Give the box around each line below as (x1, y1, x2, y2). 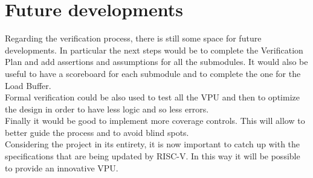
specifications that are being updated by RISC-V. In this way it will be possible (5, 150, 300, 162)
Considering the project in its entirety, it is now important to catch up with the (5, 138, 300, 150)
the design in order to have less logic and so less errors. (5, 102, 209, 115)
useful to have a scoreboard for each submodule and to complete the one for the (5, 67, 301, 79)
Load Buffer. (5, 79, 51, 91)
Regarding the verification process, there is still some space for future (5, 32, 262, 44)
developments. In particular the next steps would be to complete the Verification (5, 43, 303, 56)
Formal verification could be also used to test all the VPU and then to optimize (5, 91, 300, 103)
